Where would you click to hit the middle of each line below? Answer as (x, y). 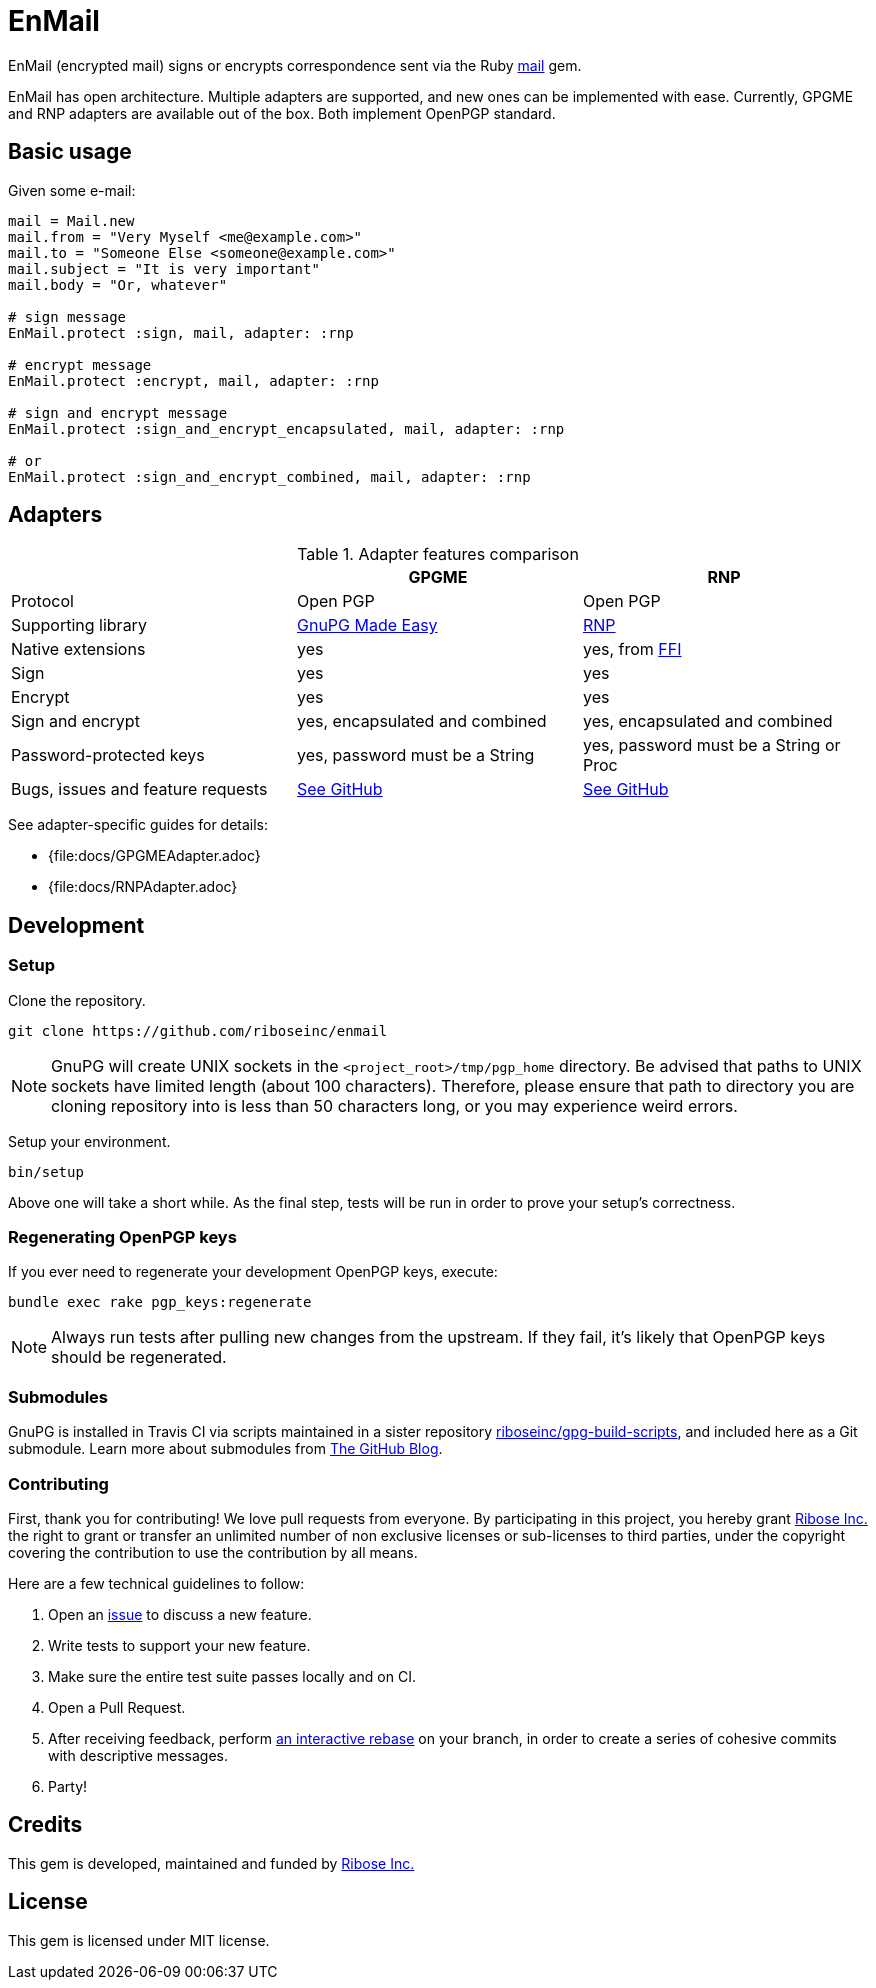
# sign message (67, 316)
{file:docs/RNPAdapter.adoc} (143, 887)
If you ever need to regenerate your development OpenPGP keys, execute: (253, 1272)
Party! (68, 1786)
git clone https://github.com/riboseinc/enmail (198, 1030)
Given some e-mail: (72, 190)
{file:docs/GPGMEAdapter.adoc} (154, 856)
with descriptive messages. (138, 1755)
